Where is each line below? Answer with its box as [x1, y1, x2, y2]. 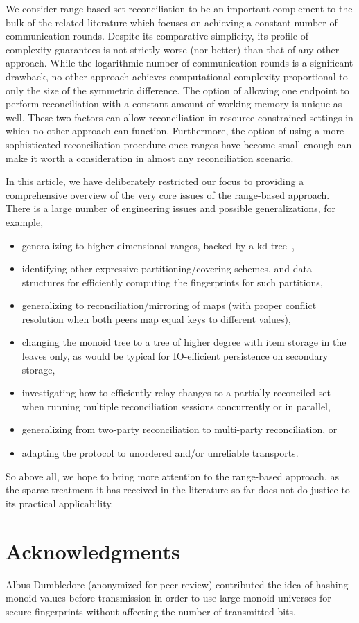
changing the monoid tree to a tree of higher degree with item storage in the [21, 335, 347, 349]
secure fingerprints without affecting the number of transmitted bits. [6, 604, 296, 618]
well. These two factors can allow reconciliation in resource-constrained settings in [6, 109, 353, 124]
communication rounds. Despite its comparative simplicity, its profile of [6, 28, 309, 43]
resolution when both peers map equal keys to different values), [21, 311, 291, 326]
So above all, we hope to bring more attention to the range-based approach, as [6, 468, 339, 483]
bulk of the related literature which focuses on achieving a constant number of [6, 15, 338, 29]
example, [6, 214, 44, 229]
